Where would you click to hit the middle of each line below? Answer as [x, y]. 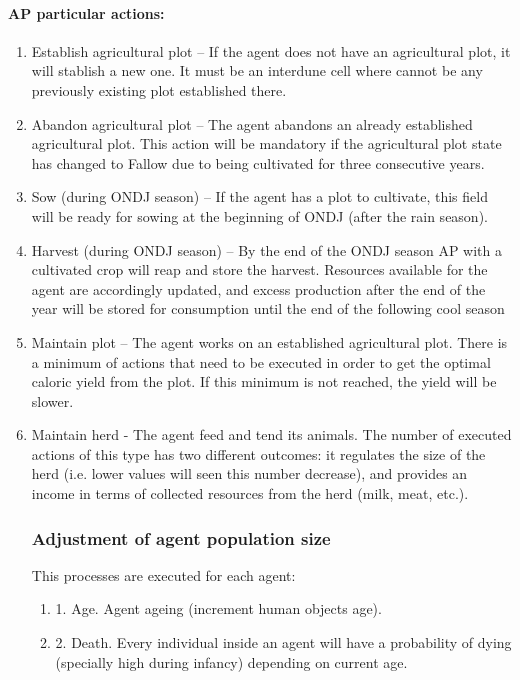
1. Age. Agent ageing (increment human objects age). [218, 608]
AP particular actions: [86, 12]
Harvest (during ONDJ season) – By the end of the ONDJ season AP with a [267, 249]
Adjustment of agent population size [181, 537]
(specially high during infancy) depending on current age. [231, 661]
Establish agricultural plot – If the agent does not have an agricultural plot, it [271, 50]
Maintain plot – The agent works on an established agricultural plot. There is [269, 341]
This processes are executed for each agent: [163, 574]
